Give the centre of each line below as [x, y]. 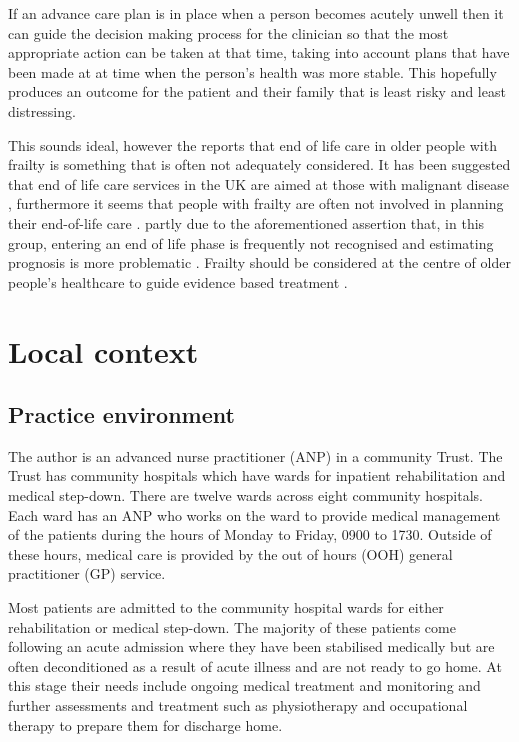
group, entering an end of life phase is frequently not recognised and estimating [251, 242]
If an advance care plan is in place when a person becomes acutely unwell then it [256, 13]
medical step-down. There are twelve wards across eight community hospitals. [245, 495]
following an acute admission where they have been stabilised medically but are [251, 646]
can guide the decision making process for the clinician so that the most [228, 32]
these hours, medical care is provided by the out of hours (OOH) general [230, 553]
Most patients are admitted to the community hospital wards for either [226, 607]
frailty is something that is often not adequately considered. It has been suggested [259, 164]
